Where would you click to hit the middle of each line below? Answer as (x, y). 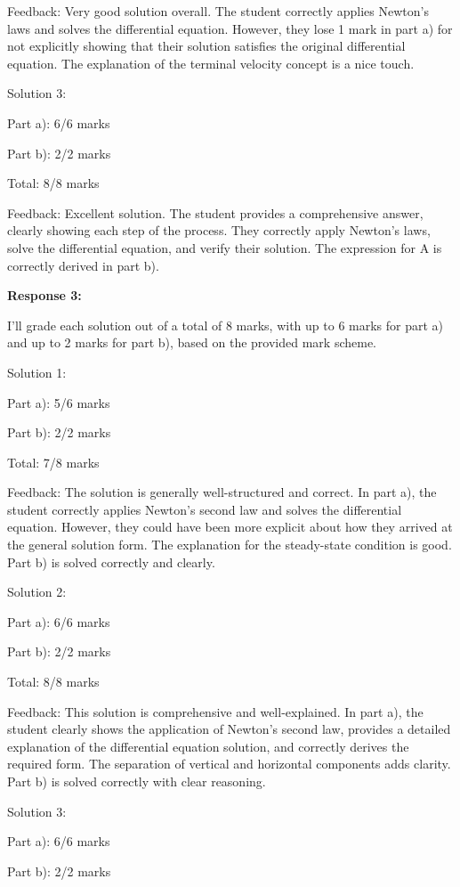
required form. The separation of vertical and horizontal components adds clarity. (229, 764)
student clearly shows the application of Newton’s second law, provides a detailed (229, 729)
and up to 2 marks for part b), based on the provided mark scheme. (192, 342)
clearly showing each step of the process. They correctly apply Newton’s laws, (219, 230)
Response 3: (44, 295)
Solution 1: (37, 372)
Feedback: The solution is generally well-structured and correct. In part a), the (222, 492)
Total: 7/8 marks (53, 462)
